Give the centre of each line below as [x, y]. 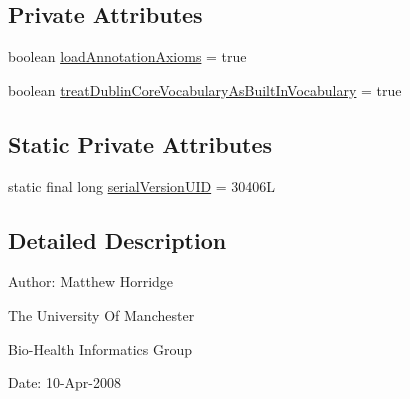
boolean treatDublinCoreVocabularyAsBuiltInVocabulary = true [205, 89]
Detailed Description [117, 239]
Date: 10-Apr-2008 [65, 382]
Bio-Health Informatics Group [100, 348]
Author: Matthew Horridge [91, 281]
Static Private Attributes [140, 143]
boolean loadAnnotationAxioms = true [127, 56]
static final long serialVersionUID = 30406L [142, 185]
